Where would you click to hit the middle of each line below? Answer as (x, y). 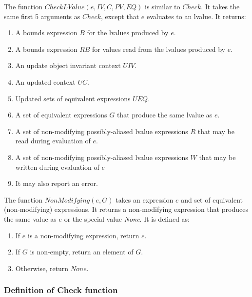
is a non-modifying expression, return (83, 235)
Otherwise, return (42, 268)
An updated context (45, 81)
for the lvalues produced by (128, 33)
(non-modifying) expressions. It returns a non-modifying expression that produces (126, 209)
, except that (120, 16)
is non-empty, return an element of (82, 252)
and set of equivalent (212, 199)
